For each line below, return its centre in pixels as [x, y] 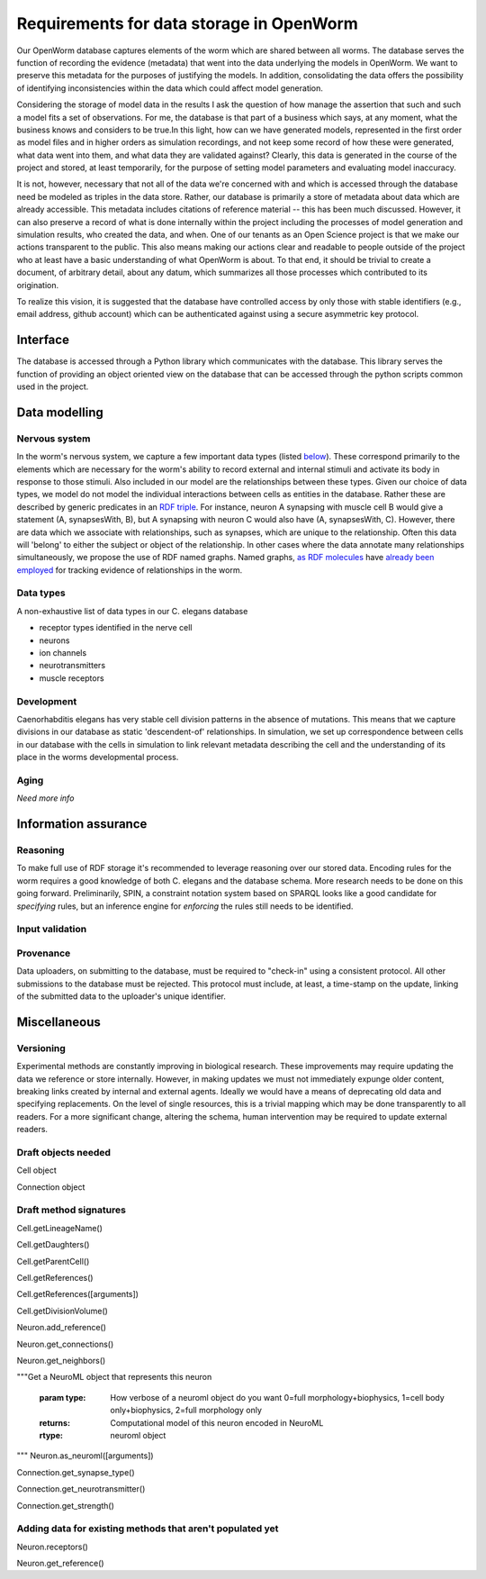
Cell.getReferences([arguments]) [78, 1294]
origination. [37, 285]
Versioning [41, 1048]
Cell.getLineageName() [60, 1228]
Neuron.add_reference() [62, 1328]
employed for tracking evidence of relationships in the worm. [130, 570]
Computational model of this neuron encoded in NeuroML [217, 1422]
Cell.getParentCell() [53, 1261]
